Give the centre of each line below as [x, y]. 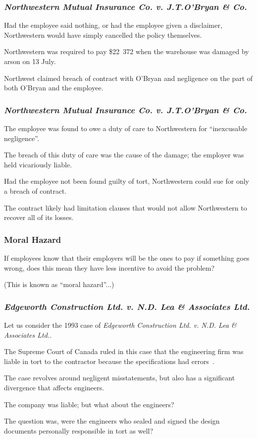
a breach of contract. [35, 190]
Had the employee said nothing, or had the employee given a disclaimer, [113, 25]
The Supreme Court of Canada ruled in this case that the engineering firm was [124, 351]
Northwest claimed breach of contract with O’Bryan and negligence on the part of [128, 78]
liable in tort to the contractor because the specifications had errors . [109, 361]
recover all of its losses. [39, 217]
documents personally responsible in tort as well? [79, 430]
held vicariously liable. [38, 164]
